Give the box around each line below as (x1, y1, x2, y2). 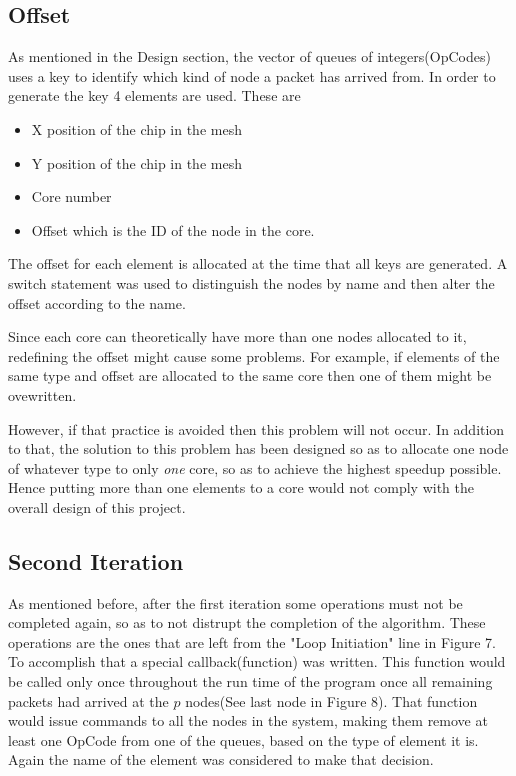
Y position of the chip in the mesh (31, 152, 242, 173)
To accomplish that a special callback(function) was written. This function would (8, 651, 506, 672)
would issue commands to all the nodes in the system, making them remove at (8, 710, 488, 731)
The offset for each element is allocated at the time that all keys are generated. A (8, 253, 508, 274)
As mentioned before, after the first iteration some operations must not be (8, 592, 463, 613)
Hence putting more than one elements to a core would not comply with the (8, 477, 475, 498)
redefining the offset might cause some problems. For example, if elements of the (8, 345, 500, 366)
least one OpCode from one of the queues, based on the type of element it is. (8, 729, 479, 750)
